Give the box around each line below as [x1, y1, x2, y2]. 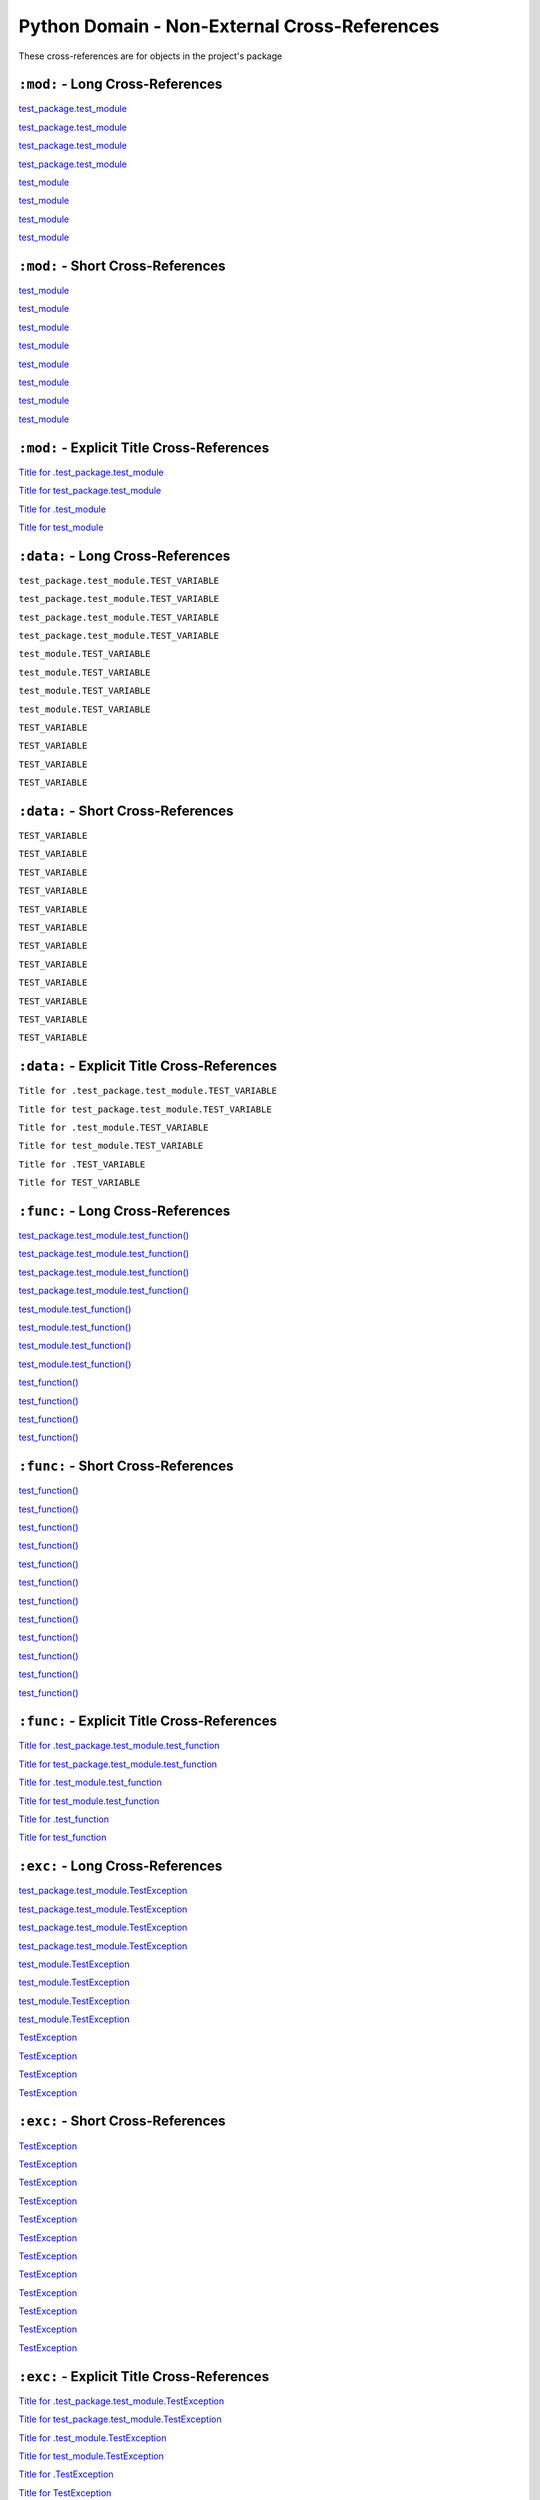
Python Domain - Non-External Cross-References [18, 15, 440, 37]
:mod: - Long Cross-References [18, 76, 223, 93]
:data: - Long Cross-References [18, 547, 231, 564]
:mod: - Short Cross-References [18, 258, 226, 274]
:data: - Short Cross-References [18, 802, 234, 819]
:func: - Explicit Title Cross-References [18, 1713, 278, 1730]
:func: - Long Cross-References [18, 1202, 231, 1219]
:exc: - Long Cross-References [18, 1858, 223, 1875]
